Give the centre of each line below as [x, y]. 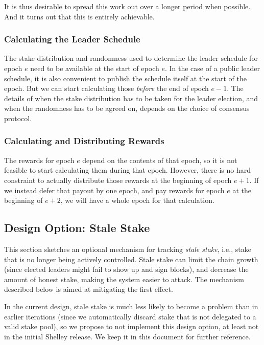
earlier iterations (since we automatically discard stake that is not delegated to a [130, 316]
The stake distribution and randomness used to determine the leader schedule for [131, 58]
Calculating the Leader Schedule [72, 39]
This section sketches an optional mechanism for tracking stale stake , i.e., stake [128, 249]
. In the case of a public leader [212, 68]
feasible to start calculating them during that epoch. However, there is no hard [128, 170]
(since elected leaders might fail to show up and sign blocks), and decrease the [126, 269]
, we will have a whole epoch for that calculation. [137, 200]
